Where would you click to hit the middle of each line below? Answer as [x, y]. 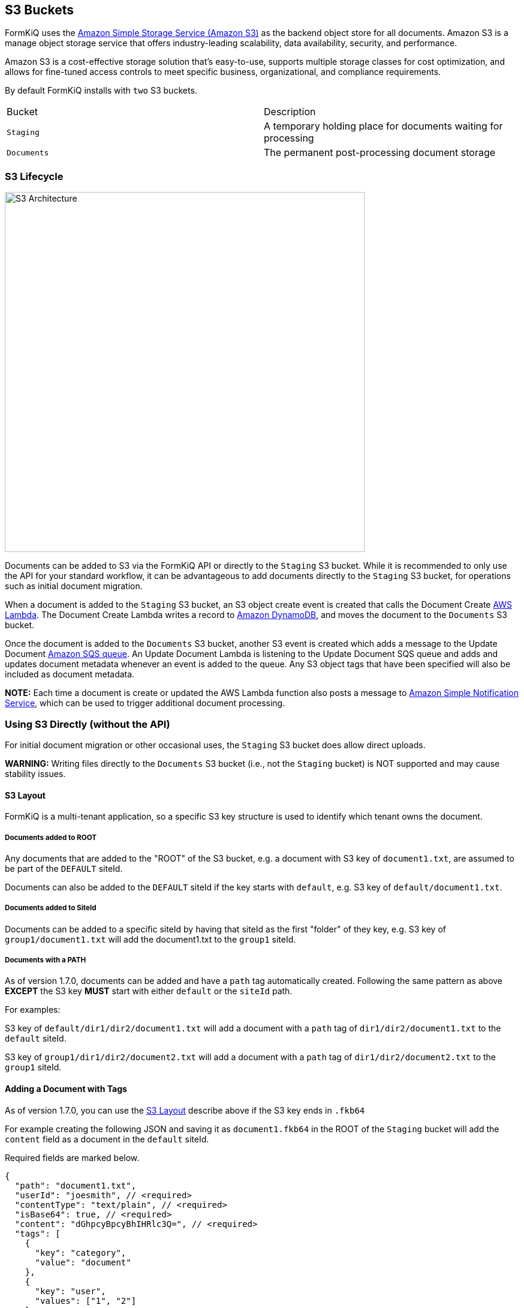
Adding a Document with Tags [66, 1089]
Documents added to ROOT [51, 837]
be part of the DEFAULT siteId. [64, 868]
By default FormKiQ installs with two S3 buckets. [101, 91]
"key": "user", [70, 1291]
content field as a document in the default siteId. [107, 1139]
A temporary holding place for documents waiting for [383, 126]
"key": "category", [81, 1252]
